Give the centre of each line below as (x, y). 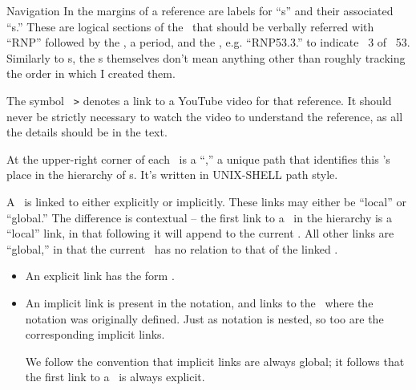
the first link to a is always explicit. (115, 377)
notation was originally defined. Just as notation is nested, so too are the (204, 318)
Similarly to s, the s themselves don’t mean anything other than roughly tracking (206, 57)
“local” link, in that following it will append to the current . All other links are (200, 233)
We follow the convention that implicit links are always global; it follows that (215, 361)
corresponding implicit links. (95, 334)
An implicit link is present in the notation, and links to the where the (199, 302)
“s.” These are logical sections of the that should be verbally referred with (190, 26)
